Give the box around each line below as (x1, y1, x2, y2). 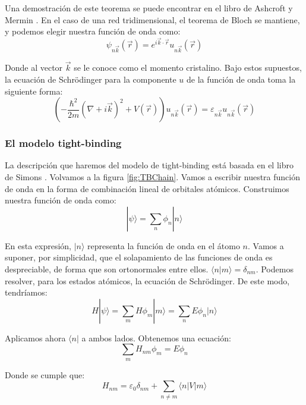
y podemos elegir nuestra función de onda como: (5, 25, 181, 37)
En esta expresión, (5, 239, 71, 252)
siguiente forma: (5, 84, 63, 97)
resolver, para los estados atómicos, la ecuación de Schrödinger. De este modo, (5, 274, 290, 287)
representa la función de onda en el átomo (87, 239, 240, 252)
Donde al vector (5, 61, 63, 74)
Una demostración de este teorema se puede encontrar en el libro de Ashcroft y (5, 2, 293, 14)
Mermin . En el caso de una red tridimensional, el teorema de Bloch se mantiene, (5, 13, 300, 26)
